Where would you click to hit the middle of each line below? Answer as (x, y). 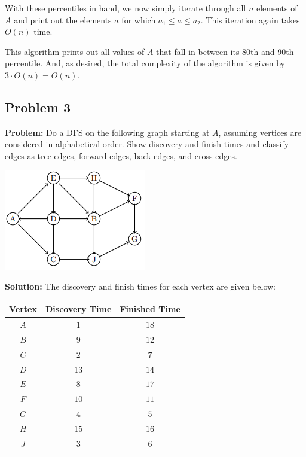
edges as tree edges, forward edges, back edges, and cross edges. (121, 155)
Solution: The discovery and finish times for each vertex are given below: (140, 286)
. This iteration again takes (250, 19)
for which (139, 19)
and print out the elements (63, 19)
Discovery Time (78, 309)
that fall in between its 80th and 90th (225, 51)
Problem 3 (38, 107)
